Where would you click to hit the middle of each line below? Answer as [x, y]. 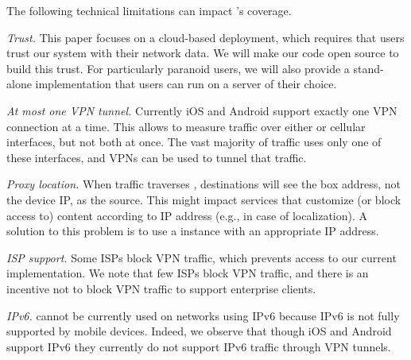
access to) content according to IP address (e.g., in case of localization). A [187, 215]
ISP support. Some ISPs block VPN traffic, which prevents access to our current [202, 257]
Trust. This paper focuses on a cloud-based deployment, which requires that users [205, 37]
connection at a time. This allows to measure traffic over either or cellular [186, 126]
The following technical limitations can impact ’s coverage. [149, 10]
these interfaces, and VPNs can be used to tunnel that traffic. [157, 157]
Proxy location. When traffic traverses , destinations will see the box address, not [204, 184]
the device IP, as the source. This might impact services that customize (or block [204, 199]
